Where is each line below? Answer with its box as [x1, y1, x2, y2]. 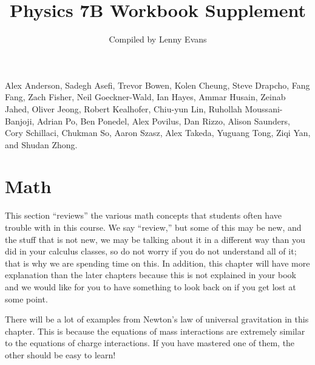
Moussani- [245, 102, 283, 115]
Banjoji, [5, 114, 35, 127]
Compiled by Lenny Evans [109, 33, 207, 46]
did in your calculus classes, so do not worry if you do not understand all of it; [5, 245, 297, 258]
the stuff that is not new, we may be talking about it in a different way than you [5, 233, 305, 245]
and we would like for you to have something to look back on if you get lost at [5, 280, 296, 293]
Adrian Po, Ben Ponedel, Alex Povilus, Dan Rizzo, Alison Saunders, [37, 114, 290, 127]
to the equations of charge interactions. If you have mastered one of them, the [5, 336, 295, 349]
